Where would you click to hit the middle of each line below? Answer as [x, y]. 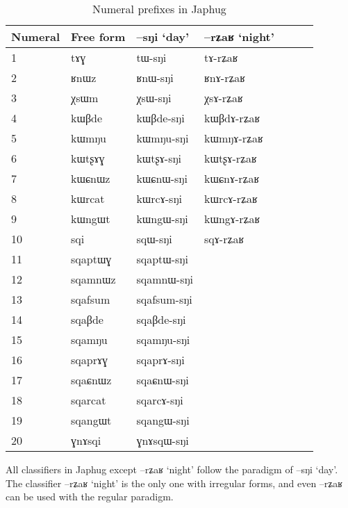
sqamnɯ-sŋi [165, 279]
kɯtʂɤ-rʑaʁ [231, 158]
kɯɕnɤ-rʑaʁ [232, 178]
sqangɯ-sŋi [163, 420]
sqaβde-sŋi [161, 319]
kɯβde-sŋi [160, 118]
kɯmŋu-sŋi [163, 138]
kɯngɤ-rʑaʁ [232, 219]
